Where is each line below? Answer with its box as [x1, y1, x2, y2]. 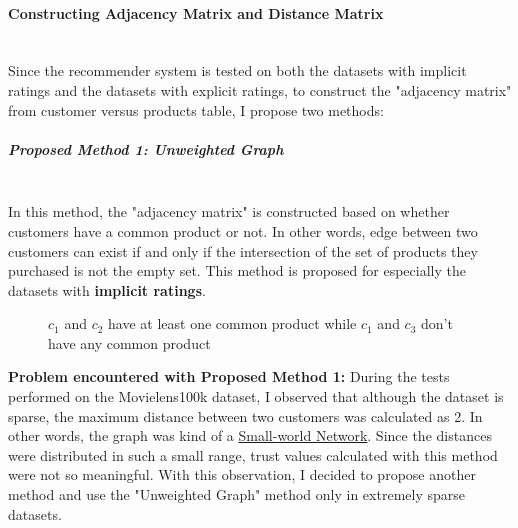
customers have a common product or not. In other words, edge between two [8, 220, 478, 241]
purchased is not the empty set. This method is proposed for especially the [8, 260, 466, 281]
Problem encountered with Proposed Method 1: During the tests [8, 366, 450, 387]
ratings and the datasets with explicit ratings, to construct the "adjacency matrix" [8, 79, 512, 100]
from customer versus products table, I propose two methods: [8, 99, 384, 120]
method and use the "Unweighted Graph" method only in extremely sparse [8, 484, 465, 505]
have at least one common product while [108, 313, 357, 334]
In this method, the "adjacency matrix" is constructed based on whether [8, 201, 450, 222]
